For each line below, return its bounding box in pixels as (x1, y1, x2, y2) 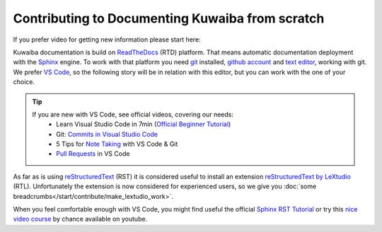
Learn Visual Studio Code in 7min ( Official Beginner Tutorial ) (56, 120, 231, 128)
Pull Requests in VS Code (56, 149, 130, 158)
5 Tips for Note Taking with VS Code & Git (56, 140, 178, 148)
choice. (13, 78, 35, 86)
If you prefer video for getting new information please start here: (13, 35, 201, 44)
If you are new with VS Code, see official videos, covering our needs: (32, 110, 233, 118)
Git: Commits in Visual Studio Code (56, 130, 158, 138)
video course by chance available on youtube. (13, 215, 148, 224)
